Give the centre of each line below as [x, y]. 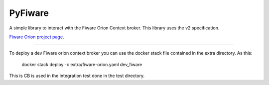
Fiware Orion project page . [37, 37]
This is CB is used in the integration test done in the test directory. [77, 76]
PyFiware [29, 13]
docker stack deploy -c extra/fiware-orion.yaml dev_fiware [82, 64]
